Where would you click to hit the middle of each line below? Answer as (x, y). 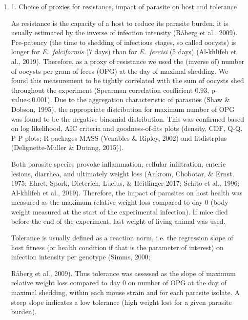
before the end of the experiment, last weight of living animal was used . (118, 221)
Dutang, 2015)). (100, 147)
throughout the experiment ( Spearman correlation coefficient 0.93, (110, 90)
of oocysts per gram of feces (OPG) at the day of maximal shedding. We (120, 71)
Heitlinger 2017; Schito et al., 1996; (187, 183)
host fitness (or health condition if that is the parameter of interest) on (117, 247)
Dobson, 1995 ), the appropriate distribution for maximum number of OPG (123, 109)
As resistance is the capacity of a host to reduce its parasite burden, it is (120, 23)
